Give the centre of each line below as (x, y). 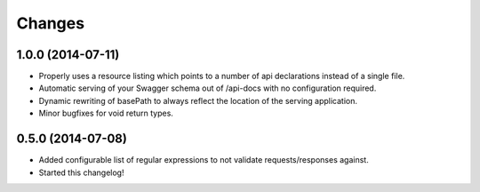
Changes (50, 23)
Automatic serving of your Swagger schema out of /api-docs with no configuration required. (208, 88)
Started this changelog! (81, 172)
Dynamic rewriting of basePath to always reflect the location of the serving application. (198, 100)
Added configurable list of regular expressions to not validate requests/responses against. (204, 160)
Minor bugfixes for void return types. (106, 113)
